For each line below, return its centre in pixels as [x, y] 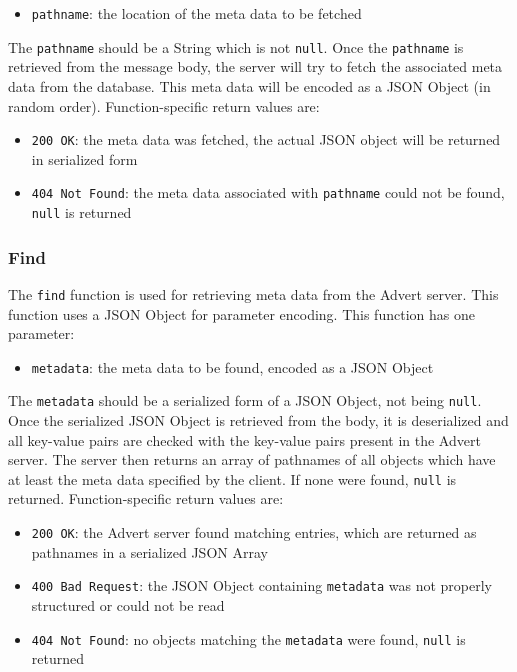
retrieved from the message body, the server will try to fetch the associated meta [255, 66]
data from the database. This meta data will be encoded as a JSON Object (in [249, 85]
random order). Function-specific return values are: [164, 105]
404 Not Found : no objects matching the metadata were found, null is [248, 638]
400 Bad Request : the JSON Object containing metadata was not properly [262, 585]
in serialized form [84, 158]
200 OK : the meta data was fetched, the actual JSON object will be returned [266, 139]
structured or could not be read [128, 604]
